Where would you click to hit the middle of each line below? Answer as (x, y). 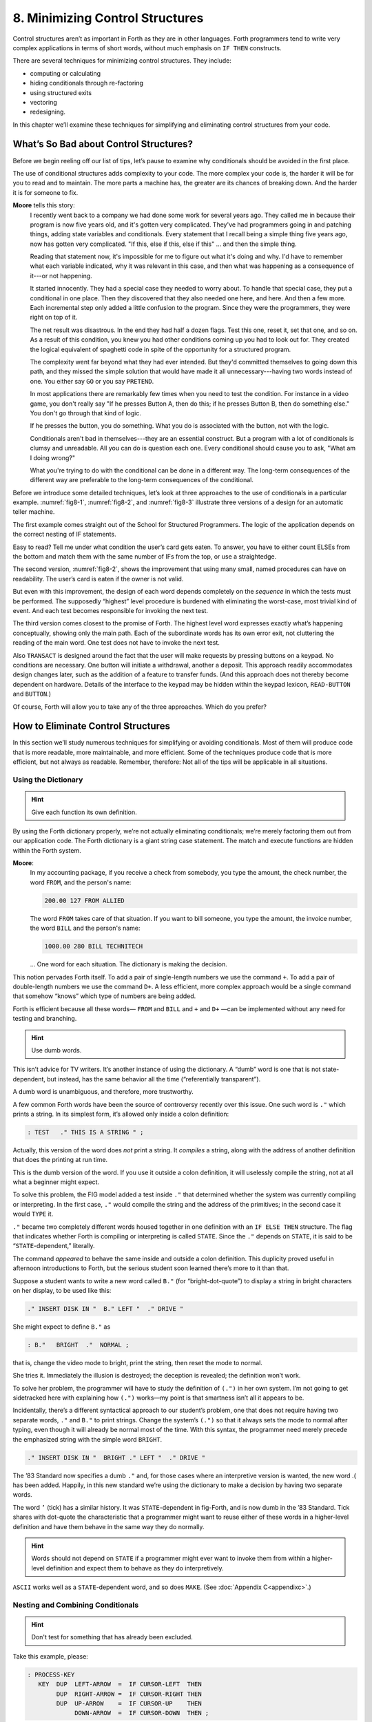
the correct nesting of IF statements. (64, 535)
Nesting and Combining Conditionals (76, 1605)
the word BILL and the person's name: (85, 928)
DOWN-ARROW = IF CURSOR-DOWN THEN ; (142, 1713)
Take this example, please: (51, 1656)
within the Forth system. (47, 850)
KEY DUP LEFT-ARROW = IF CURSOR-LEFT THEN (120, 1684)
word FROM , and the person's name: (81, 882)
